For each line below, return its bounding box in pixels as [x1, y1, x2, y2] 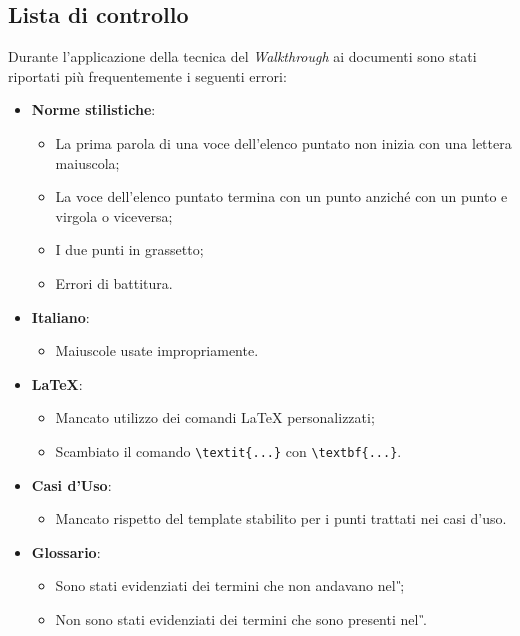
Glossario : [31, 541, 101, 562]
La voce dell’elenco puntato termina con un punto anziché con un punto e [55, 186, 508, 207]
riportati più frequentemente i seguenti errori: [8, 65, 287, 86]
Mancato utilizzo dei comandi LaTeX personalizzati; [55, 407, 375, 428]
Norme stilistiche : [31, 99, 156, 120]
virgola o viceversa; [55, 205, 173, 226]
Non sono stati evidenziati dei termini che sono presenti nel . [55, 608, 427, 629]
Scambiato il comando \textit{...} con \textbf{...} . [55, 440, 402, 461]
